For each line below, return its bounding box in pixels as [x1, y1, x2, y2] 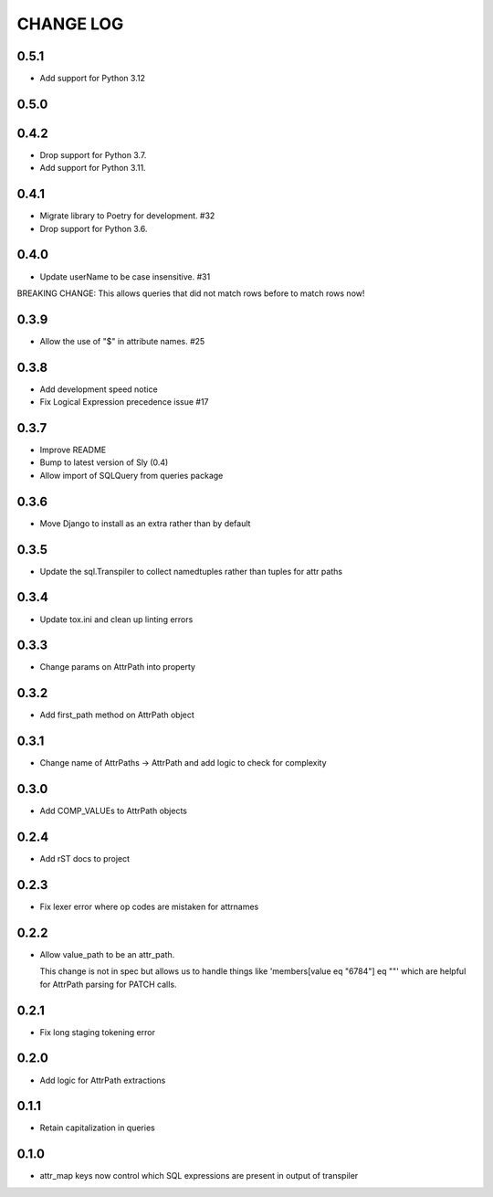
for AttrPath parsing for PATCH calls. [39, 979, 177, 990]
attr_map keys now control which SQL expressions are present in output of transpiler [39, 1171, 359, 1181]
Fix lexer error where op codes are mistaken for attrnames [39, 901, 259, 913]
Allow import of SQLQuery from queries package [39, 470, 224, 481]
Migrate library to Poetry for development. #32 [39, 210, 215, 221]
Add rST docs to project [39, 853, 131, 864]
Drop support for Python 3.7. [39, 149, 147, 160]
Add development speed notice [39, 384, 159, 395]
